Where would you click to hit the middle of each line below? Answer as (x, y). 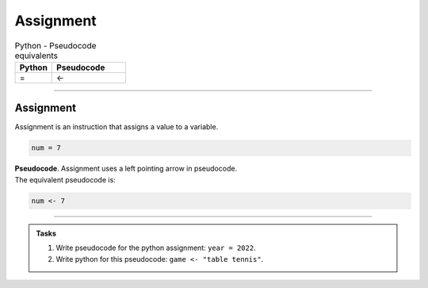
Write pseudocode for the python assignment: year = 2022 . (156, 248)
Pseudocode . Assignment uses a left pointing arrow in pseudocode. (126, 169)
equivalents (36, 56)
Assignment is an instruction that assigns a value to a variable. (117, 127)
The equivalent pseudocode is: (65, 179)
